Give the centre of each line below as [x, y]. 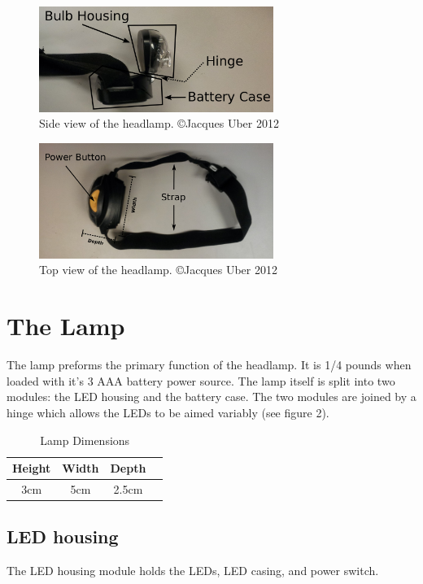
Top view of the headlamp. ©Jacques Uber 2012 [158, 270]
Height [32, 468]
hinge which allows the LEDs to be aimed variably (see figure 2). [168, 412]
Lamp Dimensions [85, 440]
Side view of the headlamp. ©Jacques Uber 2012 [159, 123]
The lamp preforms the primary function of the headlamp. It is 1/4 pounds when [209, 365]
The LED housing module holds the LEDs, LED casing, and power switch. [193, 571]
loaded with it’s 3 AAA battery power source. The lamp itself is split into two [201, 380]
